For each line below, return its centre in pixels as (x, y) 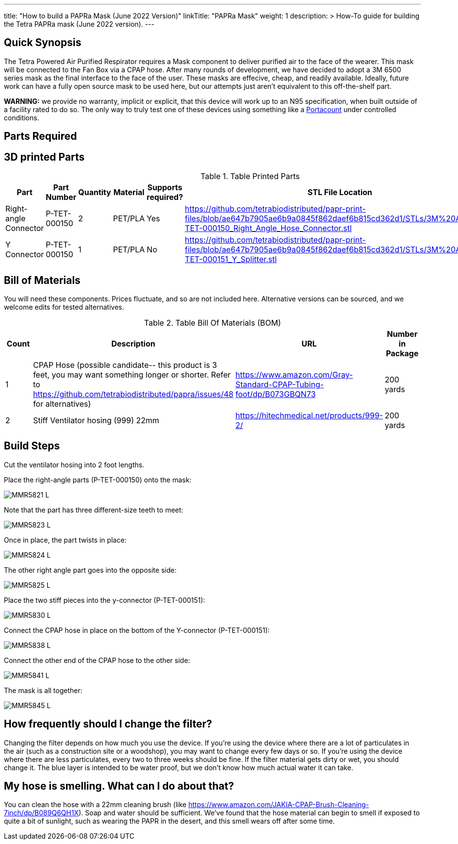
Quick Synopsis (43, 43)
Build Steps (32, 446)
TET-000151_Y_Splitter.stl (231, 259)
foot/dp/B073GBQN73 (276, 394)
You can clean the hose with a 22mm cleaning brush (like (95, 805)
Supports (165, 188)
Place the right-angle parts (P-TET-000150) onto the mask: (98, 480)
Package (402, 353)
